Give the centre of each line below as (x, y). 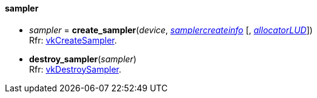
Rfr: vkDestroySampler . (75, 69)
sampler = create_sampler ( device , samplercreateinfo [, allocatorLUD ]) (171, 30)
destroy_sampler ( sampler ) (83, 59)
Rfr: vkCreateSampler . (73, 40)
